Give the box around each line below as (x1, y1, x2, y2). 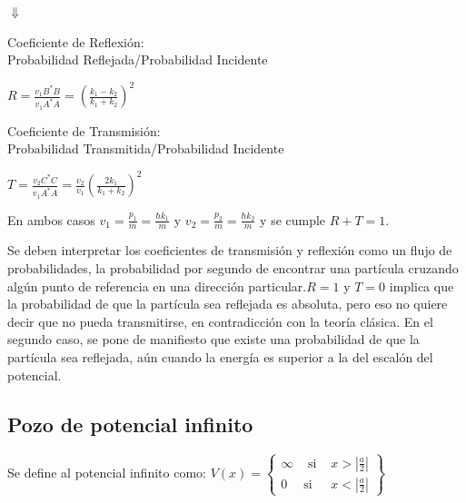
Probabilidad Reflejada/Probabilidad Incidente (7, 50, 268, 69)
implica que (389, 276, 454, 295)
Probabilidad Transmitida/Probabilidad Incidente (7, 139, 284, 158)
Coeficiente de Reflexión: (7, 32, 144, 51)
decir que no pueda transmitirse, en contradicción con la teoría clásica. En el (7, 311, 433, 330)
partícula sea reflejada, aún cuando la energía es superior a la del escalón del (7, 347, 433, 366)
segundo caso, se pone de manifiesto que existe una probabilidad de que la (7, 330, 420, 349)
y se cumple (260, 210, 326, 229)
